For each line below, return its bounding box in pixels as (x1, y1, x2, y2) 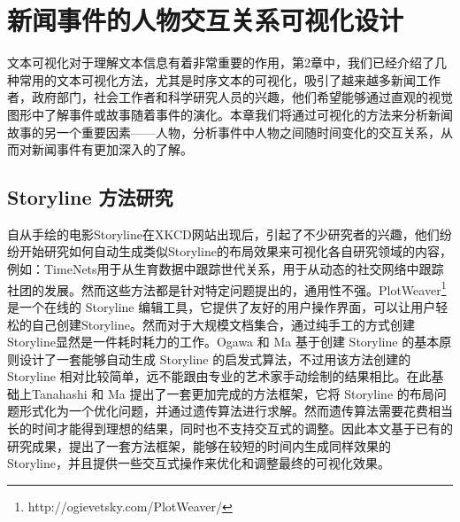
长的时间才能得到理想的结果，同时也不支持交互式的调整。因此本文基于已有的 (7, 419, 453, 438)
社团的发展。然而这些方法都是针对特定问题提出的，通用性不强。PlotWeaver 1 (7, 277, 447, 299)
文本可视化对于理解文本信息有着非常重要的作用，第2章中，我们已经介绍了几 (7, 53, 447, 72)
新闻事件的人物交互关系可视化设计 (7, 2, 404, 38)
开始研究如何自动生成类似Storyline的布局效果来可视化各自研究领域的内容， (19, 242, 452, 261)
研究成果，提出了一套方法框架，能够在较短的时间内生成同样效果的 (7, 436, 391, 455)
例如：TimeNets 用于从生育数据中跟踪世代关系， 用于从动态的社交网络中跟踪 (7, 260, 444, 278)
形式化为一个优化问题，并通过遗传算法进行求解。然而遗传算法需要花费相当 (19, 401, 453, 420)
